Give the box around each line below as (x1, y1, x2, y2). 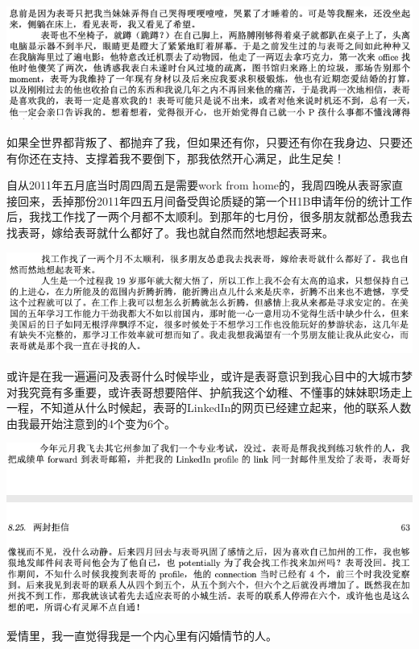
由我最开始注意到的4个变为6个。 (6, 414, 176, 431)
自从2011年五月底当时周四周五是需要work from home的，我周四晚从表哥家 (6, 177, 392, 193)
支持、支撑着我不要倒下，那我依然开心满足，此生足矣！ (51, 149, 345, 166)
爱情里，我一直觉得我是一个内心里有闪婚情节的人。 (6, 627, 277, 644)
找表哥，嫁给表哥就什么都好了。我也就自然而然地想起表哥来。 (6, 223, 334, 240)
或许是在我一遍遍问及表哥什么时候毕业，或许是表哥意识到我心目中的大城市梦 (6, 367, 413, 384)
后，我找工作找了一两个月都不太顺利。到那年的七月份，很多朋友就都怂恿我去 (6, 208, 413, 225)
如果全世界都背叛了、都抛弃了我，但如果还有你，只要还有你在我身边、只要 (6, 133, 401, 150)
